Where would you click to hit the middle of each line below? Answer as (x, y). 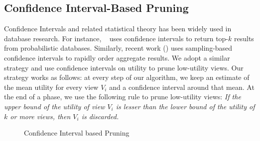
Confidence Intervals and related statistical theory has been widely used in (118, 29)
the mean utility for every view (51, 87)
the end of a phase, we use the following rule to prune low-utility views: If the (123, 97)
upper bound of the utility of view (55, 106)
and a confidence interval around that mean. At (182, 87)
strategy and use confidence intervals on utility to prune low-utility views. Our (124, 67)
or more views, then (40, 116)
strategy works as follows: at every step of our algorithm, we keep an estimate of (127, 77)
